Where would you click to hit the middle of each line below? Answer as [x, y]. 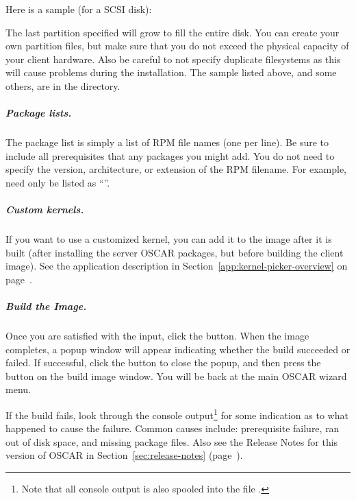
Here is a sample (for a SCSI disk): [79, 9]
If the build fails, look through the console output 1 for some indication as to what [177, 414]
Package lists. [39, 113]
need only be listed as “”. [58, 182]
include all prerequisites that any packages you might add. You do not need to [170, 155]
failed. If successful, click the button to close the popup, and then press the [163, 362]
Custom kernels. [45, 210]
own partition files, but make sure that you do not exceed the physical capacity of [177, 46]
